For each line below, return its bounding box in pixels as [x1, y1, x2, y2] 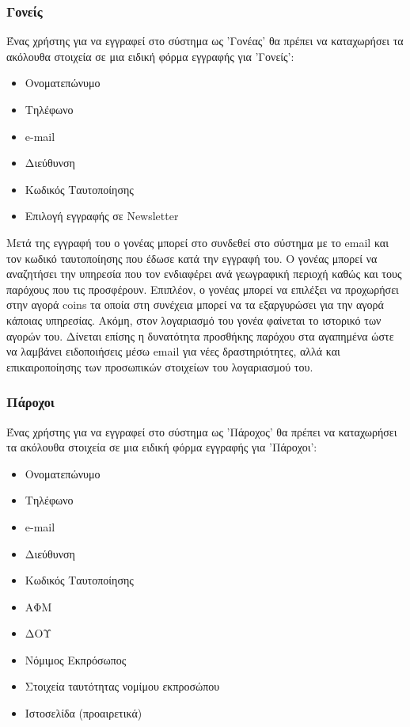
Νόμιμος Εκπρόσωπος [25, 651, 127, 668]
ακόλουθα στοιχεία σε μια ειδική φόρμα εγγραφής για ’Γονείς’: [6, 48, 294, 64]
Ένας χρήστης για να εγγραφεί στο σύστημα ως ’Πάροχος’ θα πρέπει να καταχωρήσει [6, 423, 397, 440]
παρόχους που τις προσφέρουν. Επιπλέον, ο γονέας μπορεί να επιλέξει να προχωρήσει [6, 280, 399, 297]
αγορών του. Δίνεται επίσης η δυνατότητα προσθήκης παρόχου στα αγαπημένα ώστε [6, 327, 394, 344]
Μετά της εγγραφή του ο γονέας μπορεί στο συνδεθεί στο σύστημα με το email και [6, 234, 389, 250]
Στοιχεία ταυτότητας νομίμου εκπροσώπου [25, 678, 220, 695]
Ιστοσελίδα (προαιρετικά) [25, 705, 142, 721]
